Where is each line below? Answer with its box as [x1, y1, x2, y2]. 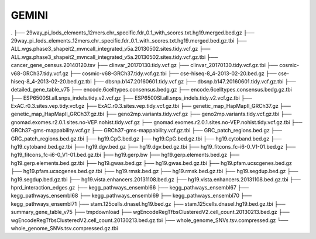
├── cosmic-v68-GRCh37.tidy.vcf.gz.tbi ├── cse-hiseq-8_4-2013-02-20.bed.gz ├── [69, 70, 277, 77]
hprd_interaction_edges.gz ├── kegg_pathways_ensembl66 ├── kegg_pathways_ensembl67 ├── [11, 184, 249, 191]
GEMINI [11, 9, 49, 22]
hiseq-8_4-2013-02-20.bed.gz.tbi [11, 78, 92, 85]
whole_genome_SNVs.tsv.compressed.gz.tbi [11, 224, 118, 231]
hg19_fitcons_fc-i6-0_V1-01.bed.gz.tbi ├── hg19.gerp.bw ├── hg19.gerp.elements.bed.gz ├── [11, 152, 240, 159]
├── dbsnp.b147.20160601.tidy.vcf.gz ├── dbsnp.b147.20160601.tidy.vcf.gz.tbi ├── [92, 78, 296, 85]
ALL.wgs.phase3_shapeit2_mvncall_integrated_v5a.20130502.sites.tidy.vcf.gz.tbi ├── [11, 53, 218, 61]
